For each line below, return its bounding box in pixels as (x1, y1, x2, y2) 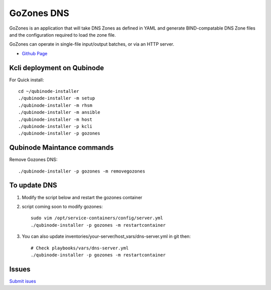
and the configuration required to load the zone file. (9, 32, 116, 38)
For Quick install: (9, 77, 44, 83)
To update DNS (9, 181, 57, 190)
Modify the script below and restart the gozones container (22, 194, 143, 200)
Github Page (22, 50, 48, 56)
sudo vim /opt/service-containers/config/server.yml (31, 215, 163, 221)
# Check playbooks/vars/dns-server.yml (31, 245, 129, 251)
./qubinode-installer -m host (18, 116, 93, 122)
